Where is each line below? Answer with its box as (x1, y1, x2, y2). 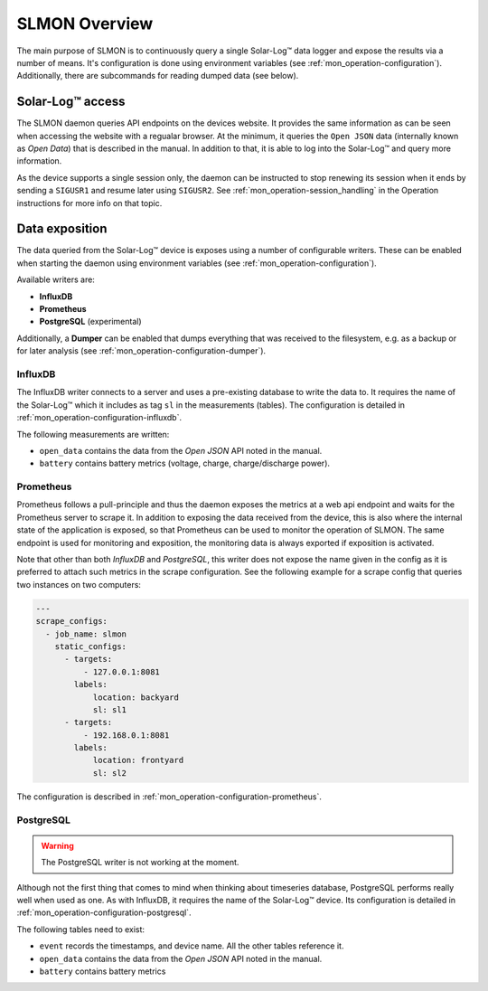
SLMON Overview (16, 14, 154, 33)
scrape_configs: (35, 616, 108, 627)
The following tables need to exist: (16, 923, 145, 935)
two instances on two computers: (16, 579, 142, 590)
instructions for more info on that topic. (16, 197, 163, 208)
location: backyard (92, 692, 180, 703)
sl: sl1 (92, 704, 127, 714)
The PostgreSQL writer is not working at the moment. (41, 857, 239, 868)
